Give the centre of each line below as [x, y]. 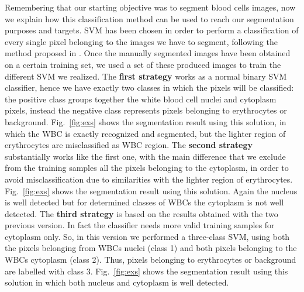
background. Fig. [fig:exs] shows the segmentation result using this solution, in [146, 121]
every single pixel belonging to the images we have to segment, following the [141, 41]
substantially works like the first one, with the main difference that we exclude [145, 156]
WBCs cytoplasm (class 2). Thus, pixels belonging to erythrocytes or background [151, 260]
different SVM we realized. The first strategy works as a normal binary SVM [146, 76]
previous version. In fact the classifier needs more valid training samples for [140, 225]
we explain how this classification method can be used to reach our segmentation [149, 18]
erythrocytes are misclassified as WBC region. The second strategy [129, 145]
